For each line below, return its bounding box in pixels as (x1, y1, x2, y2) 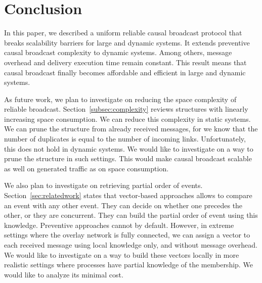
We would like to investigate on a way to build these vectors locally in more (4, 249, 239, 260)
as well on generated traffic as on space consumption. (4, 163, 169, 173)
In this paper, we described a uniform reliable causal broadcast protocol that (4, 27, 242, 38)
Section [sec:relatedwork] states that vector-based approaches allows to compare (4, 190, 252, 201)
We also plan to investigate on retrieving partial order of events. (4, 180, 203, 191)
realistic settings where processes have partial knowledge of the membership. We (4, 259, 253, 270)
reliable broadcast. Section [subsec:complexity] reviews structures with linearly (4, 104, 248, 114)
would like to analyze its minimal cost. (4, 269, 123, 279)
